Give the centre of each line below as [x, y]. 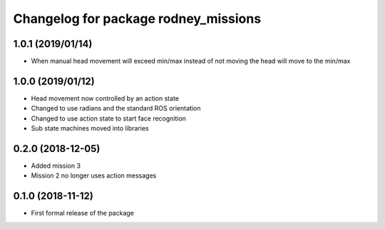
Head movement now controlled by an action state [105, 98]
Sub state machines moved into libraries [90, 128]
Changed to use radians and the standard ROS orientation [116, 108]
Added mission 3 [56, 166]
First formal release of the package [83, 213]
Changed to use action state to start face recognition [109, 118]
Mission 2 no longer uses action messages [94, 175]
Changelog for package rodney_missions [137, 19]
